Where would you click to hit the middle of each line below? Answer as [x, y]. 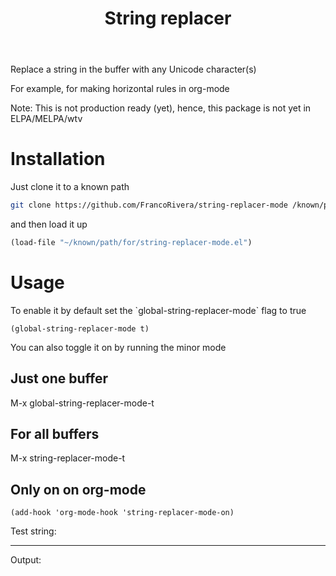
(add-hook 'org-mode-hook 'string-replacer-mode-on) [122, 513]
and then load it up [49, 224]
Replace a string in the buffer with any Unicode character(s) [133, 69]
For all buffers [55, 434]
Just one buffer [59, 378]
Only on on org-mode [78, 489]
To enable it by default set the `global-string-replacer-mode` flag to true [158, 310]
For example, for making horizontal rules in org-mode [120, 89]
